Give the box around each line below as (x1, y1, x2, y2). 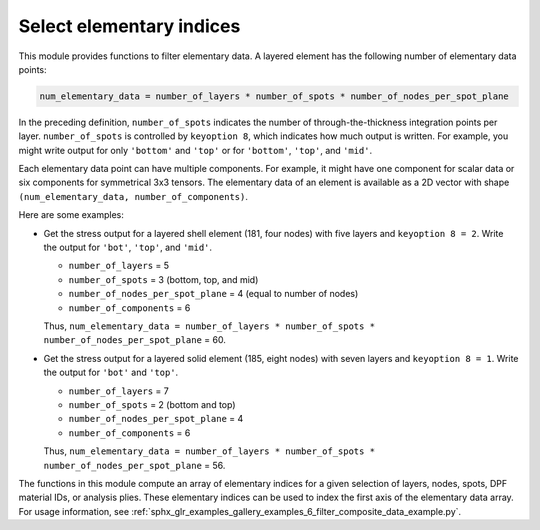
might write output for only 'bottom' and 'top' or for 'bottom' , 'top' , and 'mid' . (18, 144, 373, 156)
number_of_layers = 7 (68, 385, 169, 397)
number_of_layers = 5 (68, 260, 170, 272)
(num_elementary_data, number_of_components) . (18, 190, 249, 202)
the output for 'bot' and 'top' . (43, 366, 179, 379)
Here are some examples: (18, 209, 125, 221)
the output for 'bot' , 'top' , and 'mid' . (43, 241, 213, 254)
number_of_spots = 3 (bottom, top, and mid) (68, 273, 259, 285)
